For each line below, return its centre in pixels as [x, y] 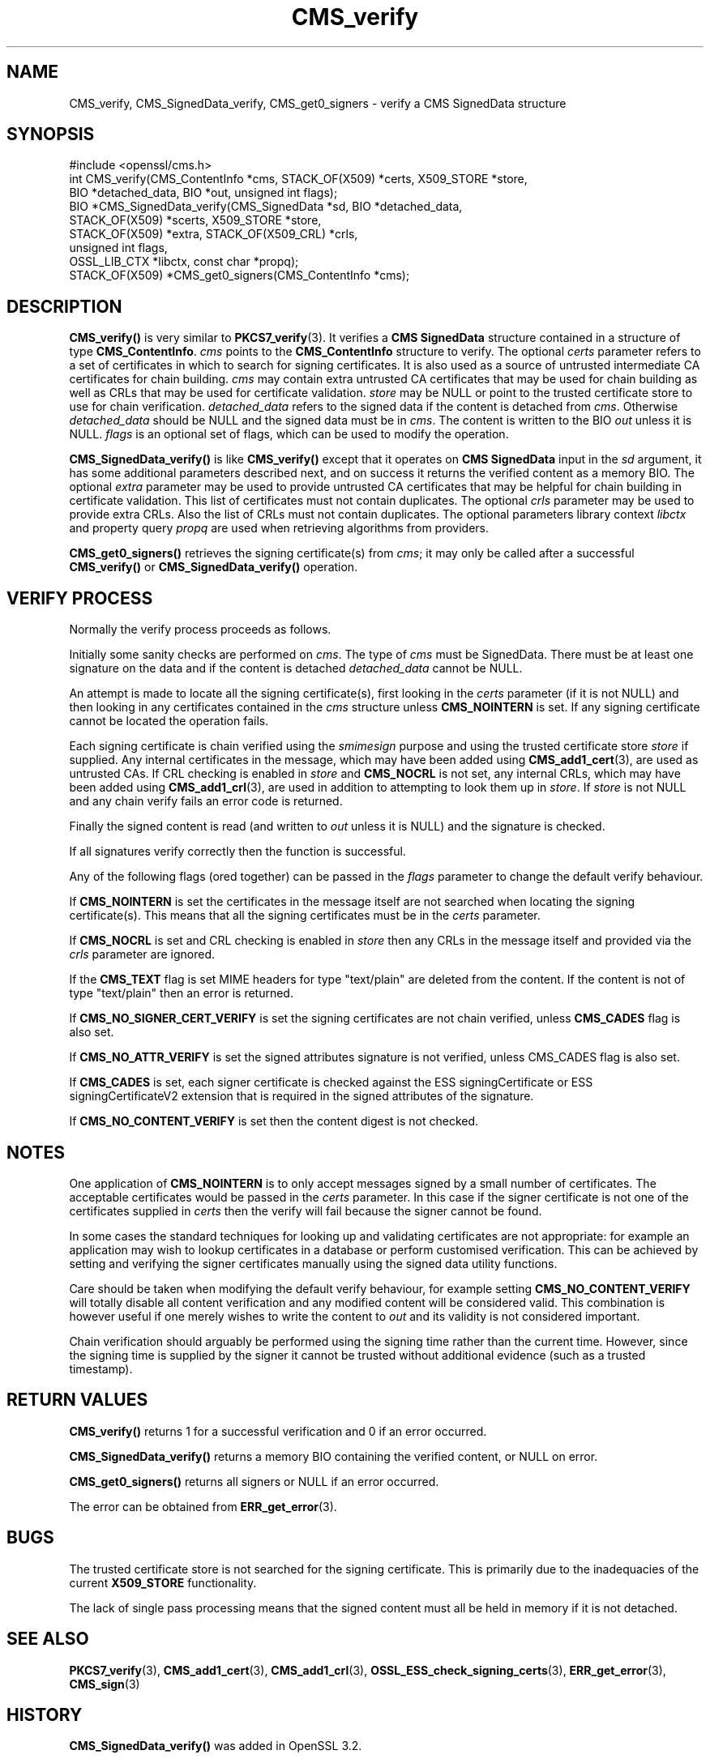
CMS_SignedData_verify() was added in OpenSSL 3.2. [216, 1746]
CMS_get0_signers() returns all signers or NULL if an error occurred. [254, 1481]
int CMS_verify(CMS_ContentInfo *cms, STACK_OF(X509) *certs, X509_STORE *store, [298, 179]
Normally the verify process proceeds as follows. [200, 630]
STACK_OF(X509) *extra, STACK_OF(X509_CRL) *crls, [214, 234]
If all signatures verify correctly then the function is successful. [237, 852]
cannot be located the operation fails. [169, 721]
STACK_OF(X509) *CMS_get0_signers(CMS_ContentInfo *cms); [240, 275]
